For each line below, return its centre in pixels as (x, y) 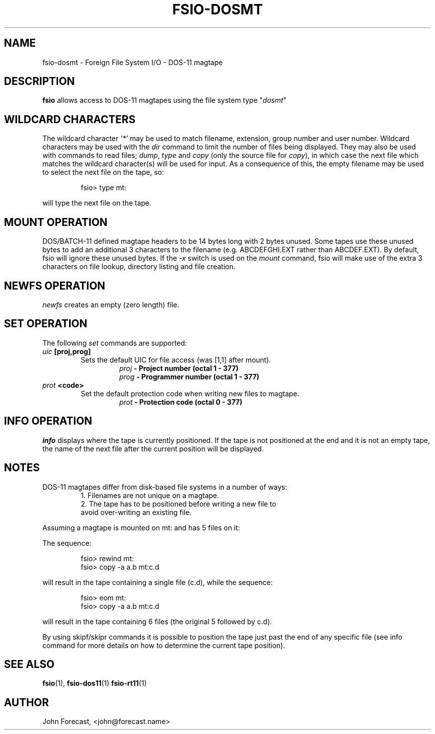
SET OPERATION (46, 324)
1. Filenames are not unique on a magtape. (150, 495)
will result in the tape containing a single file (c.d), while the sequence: (157, 582)
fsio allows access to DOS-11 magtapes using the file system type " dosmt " (164, 100)
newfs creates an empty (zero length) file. (111, 304)
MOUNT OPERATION (56, 222)
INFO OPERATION (48, 421)
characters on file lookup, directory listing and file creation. (139, 267)
